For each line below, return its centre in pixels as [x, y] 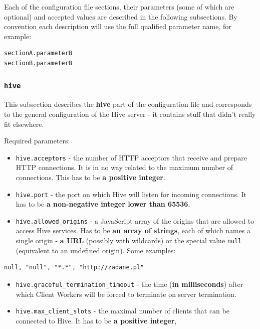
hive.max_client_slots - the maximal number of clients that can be [122, 311]
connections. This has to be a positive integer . [90, 177]
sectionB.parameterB [38, 63]
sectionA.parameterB [38, 53]
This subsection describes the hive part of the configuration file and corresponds [128, 104]
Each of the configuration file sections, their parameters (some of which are [119, 7]
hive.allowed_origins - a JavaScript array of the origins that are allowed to [135, 220]
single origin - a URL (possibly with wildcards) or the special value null [129, 240]
